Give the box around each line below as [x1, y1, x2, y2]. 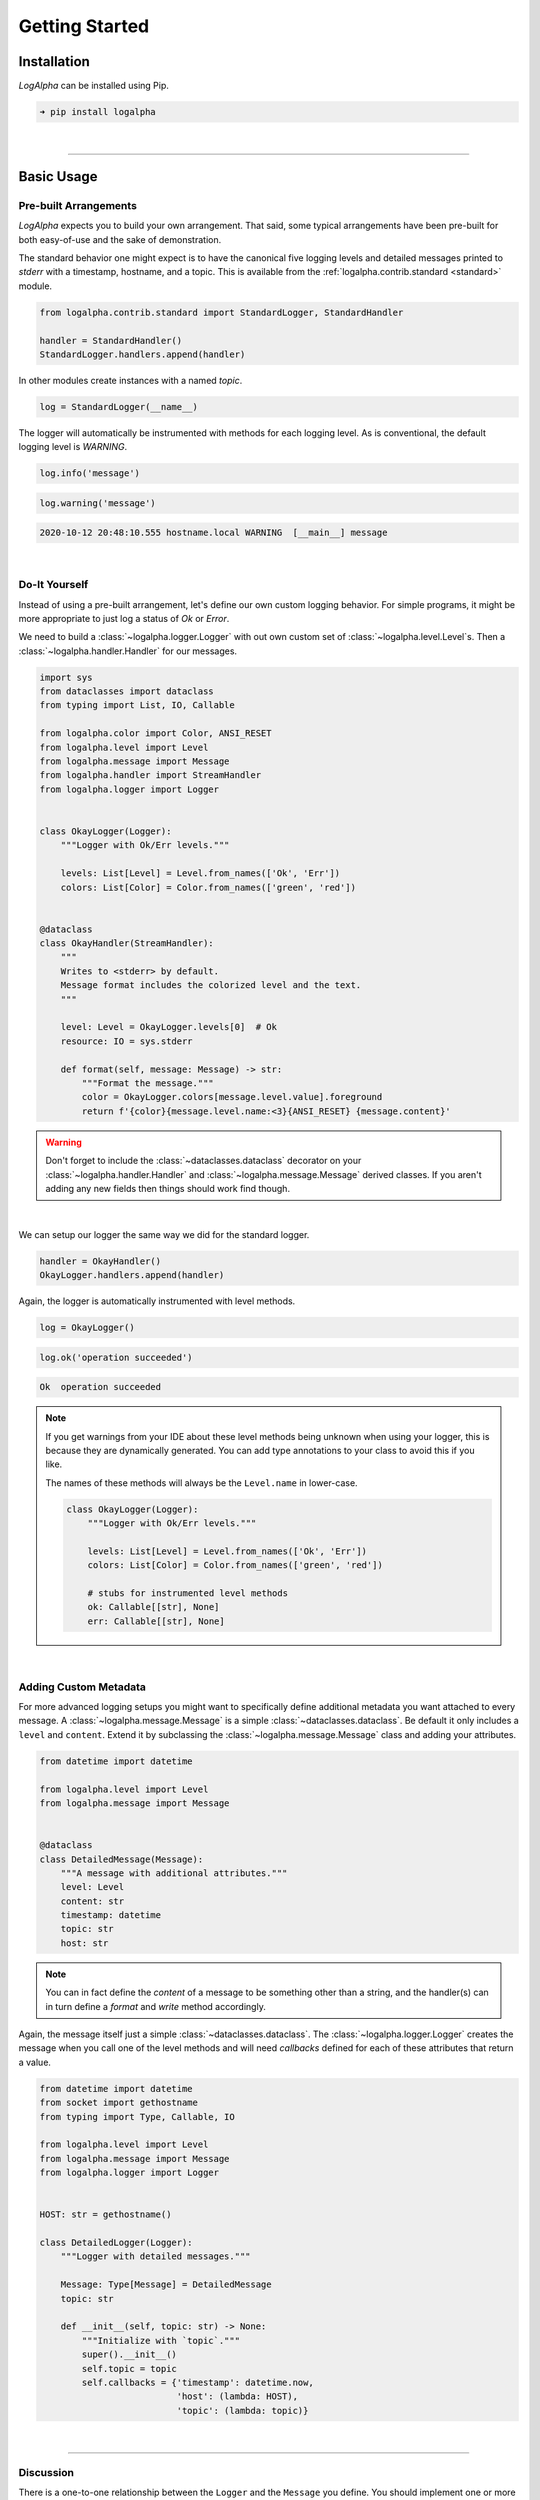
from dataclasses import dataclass [39, 686, 214, 697]
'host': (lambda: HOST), [176, 2391, 299, 2402]
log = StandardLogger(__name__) [39, 401, 199, 412]
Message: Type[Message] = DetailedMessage [60, 2279, 272, 2290]
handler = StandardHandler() [39, 335, 183, 346]
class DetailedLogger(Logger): [39, 2237, 194, 2249]
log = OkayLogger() [39, 1322, 135, 1334]
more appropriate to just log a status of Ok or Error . [18, 612, 230, 624]
